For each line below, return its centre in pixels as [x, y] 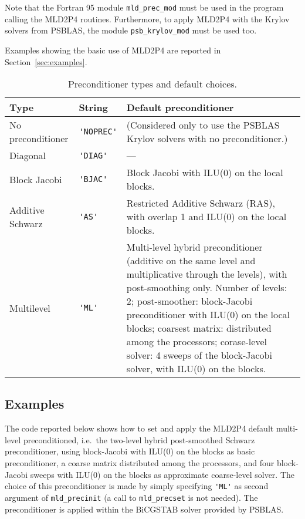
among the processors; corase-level [196, 342]
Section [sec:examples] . [46, 61]
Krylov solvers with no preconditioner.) [207, 139]
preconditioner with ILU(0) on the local [208, 315]
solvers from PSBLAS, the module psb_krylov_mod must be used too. [131, 30]
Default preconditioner [180, 107]
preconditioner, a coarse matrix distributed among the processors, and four [140, 463]
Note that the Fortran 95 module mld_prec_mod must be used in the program [144, 7]
